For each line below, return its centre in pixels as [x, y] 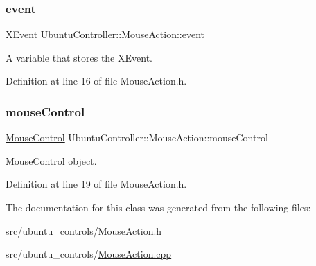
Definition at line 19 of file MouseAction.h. [96, 184]
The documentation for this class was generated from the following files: [158, 207]
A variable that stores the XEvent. [79, 57]
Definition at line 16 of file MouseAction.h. [96, 81]
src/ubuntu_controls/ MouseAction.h [84, 230]
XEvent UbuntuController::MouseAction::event [105, 34]
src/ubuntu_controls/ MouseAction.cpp [89, 254]
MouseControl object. [51, 160]
